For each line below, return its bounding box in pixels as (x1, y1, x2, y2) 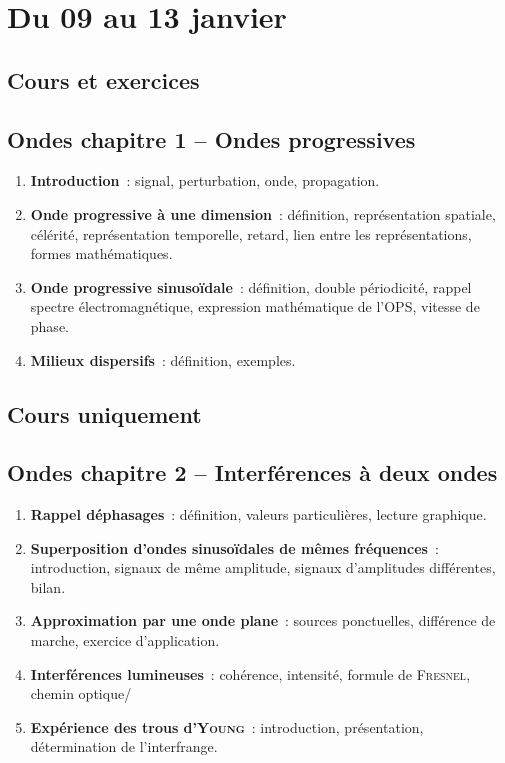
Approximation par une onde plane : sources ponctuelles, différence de (30, 610, 496, 631)
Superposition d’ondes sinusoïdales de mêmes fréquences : (30, 537, 439, 558)
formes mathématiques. (30, 243, 173, 264)
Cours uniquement (7, 398, 202, 429)
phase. (30, 315, 69, 336)
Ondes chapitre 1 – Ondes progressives (7, 123, 416, 154)
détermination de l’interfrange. (30, 736, 218, 757)
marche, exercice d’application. (30, 630, 220, 651)
